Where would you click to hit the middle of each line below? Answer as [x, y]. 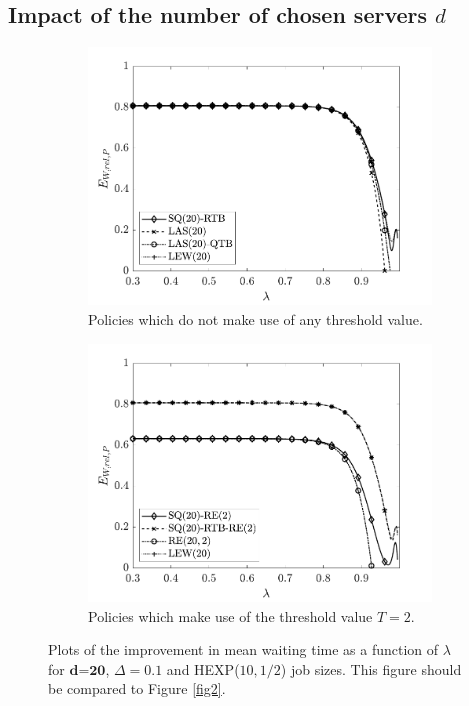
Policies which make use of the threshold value [230, 615]
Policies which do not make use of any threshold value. [255, 319]
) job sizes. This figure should [371, 668]
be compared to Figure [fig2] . [137, 688]
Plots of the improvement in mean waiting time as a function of [243, 649]
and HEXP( [203, 668]
